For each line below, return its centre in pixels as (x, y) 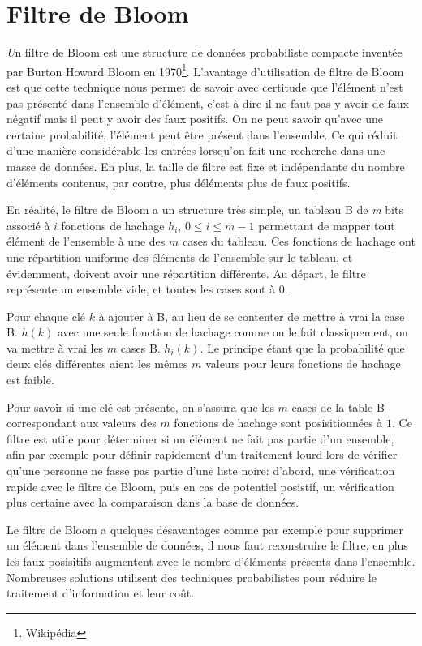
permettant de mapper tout (327, 225)
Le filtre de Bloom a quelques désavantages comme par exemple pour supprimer (205, 529)
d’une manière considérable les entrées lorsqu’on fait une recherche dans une (196, 150)
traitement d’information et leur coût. (101, 593)
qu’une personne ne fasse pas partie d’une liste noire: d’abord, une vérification (201, 471)
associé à (28, 225)
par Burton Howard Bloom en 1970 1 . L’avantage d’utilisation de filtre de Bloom (205, 70)
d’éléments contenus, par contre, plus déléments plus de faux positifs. (179, 182)
